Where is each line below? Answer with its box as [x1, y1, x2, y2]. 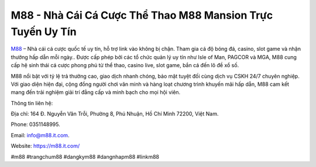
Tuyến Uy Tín [11, 25, 77, 38]
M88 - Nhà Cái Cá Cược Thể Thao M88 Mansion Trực [11, 9, 273, 22]
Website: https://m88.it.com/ [11, 142, 80, 149]
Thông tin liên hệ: [11, 99, 53, 106]
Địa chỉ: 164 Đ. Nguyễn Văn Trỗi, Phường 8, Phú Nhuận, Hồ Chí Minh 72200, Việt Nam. [11, 110, 219, 117]
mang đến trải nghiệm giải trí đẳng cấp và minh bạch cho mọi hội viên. [11, 89, 181, 96]
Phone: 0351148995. [11, 121, 61, 128]
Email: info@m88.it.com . [11, 131, 70, 138]
